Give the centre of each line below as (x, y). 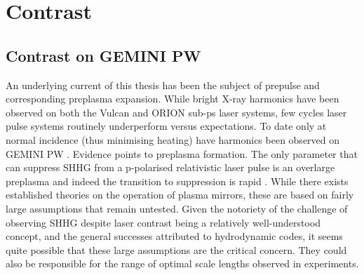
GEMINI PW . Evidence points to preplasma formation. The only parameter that (182, 153)
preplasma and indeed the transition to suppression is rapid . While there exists (177, 181)
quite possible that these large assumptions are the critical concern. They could (176, 249)
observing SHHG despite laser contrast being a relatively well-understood (163, 222)
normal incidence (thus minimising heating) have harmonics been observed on (173, 139)
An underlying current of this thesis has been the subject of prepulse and (163, 85)
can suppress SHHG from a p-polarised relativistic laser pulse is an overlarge (170, 167)
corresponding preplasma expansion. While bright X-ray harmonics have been (173, 99)
